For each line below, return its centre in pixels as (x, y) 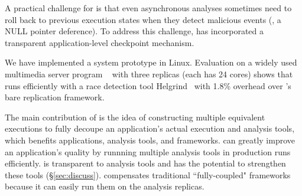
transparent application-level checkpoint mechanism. (100, 42)
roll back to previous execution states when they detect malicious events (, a (143, 19)
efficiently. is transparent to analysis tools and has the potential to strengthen (145, 163)
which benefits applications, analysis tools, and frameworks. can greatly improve (150, 140)
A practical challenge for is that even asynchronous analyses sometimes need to (148, 8)
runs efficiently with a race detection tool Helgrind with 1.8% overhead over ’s (148, 85)
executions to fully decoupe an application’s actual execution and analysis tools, (150, 128)
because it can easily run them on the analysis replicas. (105, 186)
